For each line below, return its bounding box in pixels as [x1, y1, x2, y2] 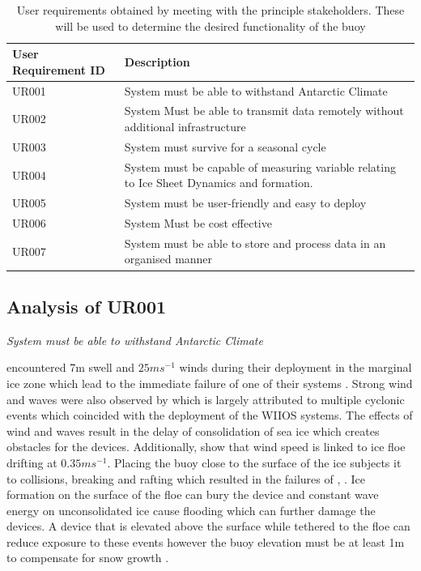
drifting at [6, 454, 57, 471]
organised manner [124, 250, 213, 267]
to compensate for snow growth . [6, 549, 169, 566]
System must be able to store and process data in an [124, 234, 386, 251]
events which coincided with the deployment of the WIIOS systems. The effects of [6, 407, 413, 424]
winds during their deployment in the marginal [179, 359, 412, 376]
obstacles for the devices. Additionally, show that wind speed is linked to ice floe [6, 438, 406, 455]
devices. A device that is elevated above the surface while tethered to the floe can [6, 518, 410, 535]
